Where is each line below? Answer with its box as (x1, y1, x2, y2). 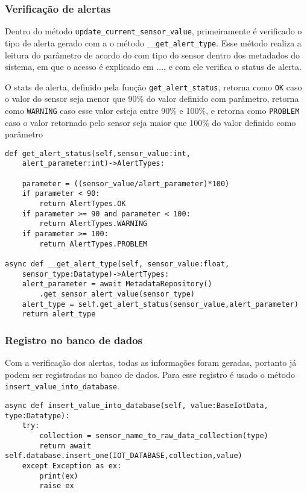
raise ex (39, 482, 74, 491)
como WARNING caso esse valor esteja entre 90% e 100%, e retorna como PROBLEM (5, 104, 300, 116)
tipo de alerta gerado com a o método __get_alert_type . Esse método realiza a (5, 36, 302, 49)
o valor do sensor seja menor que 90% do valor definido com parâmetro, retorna (5, 92, 299, 105)
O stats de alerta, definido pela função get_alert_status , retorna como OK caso (5, 80, 302, 93)
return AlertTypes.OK (39, 199, 126, 209)
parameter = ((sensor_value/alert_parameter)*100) (22, 179, 230, 188)
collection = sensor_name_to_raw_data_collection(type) (39, 432, 268, 440)
